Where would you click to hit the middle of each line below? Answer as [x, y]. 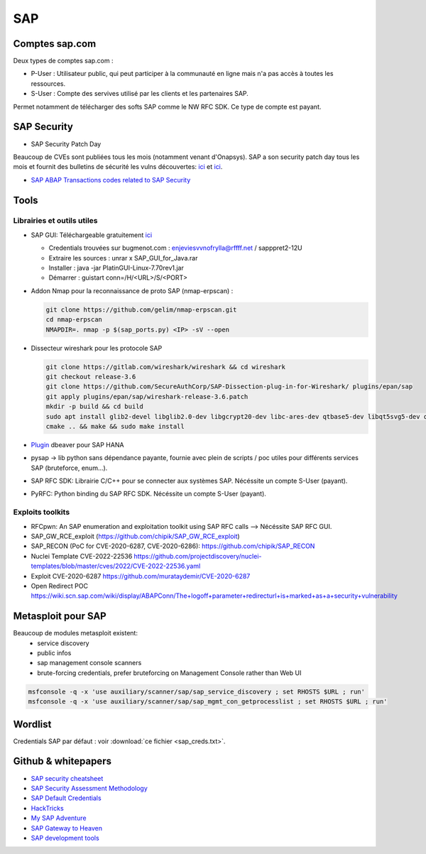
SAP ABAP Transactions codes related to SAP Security [111, 180]
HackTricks [47, 808]
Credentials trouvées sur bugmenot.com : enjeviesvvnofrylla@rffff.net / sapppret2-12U [175, 248]
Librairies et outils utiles [55, 221]
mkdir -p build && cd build [94, 407]
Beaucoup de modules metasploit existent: [76, 633]
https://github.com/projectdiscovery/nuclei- [198, 556]
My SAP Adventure [59, 818]
